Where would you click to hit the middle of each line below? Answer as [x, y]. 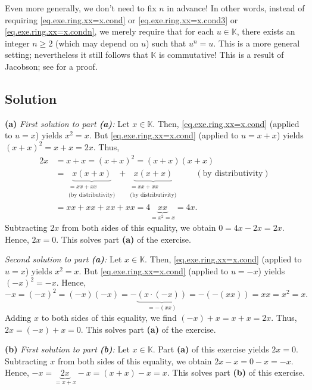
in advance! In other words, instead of [236, 8]
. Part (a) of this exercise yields [211, 349]
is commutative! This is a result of [221, 55]
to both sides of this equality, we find [109, 317]
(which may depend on [97, 43]
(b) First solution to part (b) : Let [67, 349]
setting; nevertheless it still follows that [77, 55]
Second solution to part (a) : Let [63, 259]
